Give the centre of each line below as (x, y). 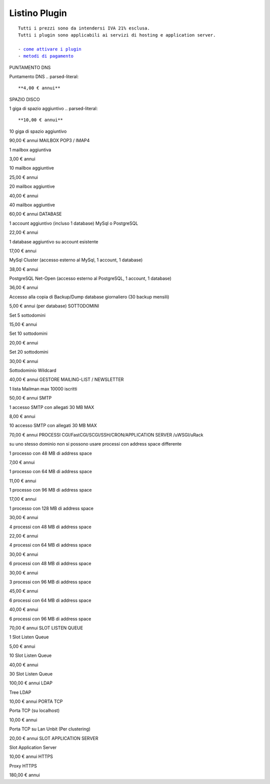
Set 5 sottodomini (27, 315)
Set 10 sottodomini (28, 333)
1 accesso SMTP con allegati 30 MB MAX (52, 407)
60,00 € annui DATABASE (35, 214)
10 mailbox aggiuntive (32, 168)
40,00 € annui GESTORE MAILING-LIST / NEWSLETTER (66, 379)
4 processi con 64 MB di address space (50, 545)
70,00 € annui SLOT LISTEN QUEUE (46, 628)
